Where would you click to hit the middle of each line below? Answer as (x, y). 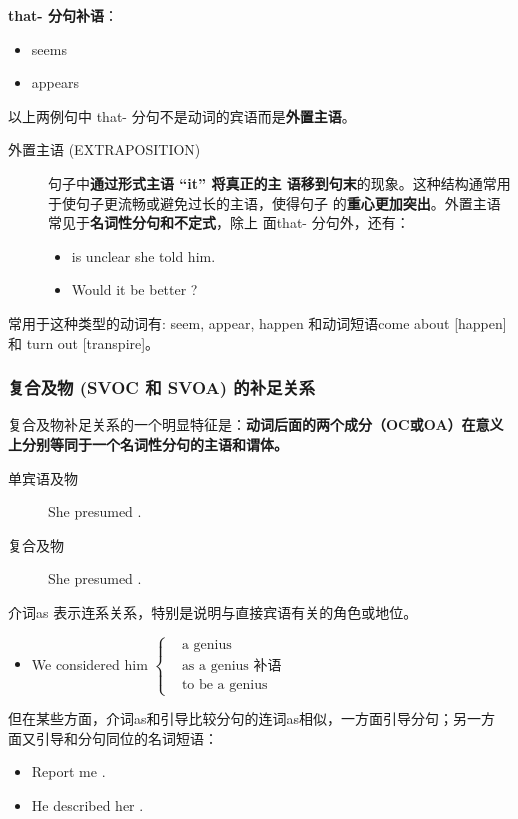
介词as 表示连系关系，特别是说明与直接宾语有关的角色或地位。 (213, 611)
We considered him (89, 663)
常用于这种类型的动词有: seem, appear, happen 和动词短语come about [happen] (257, 322)
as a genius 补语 (231, 665)
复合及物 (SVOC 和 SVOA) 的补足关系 (162, 387)
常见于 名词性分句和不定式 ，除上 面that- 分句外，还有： (229, 222)
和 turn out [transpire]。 (84, 342)
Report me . (68, 771)
